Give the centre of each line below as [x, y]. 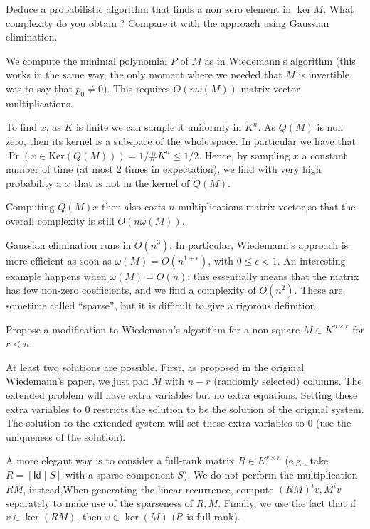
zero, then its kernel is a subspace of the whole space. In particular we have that [181, 140]
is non [330, 127]
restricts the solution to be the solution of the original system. [229, 408]
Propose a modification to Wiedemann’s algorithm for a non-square [153, 329]
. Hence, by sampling [244, 155]
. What [339, 9]
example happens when [56, 276]
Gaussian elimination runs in [69, 244]
